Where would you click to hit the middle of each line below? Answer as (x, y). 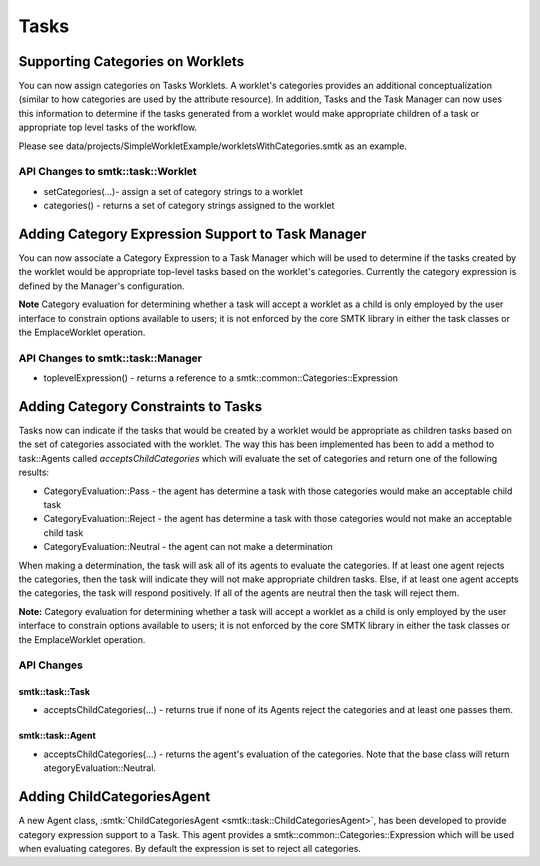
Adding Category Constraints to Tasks (140, 406)
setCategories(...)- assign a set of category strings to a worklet (173, 191)
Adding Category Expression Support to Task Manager (192, 233)
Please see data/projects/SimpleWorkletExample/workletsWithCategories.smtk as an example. (212, 146)
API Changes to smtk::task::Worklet (107, 172)
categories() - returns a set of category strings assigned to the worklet (189, 206)
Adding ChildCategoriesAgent (114, 796)
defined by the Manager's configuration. (101, 286)
